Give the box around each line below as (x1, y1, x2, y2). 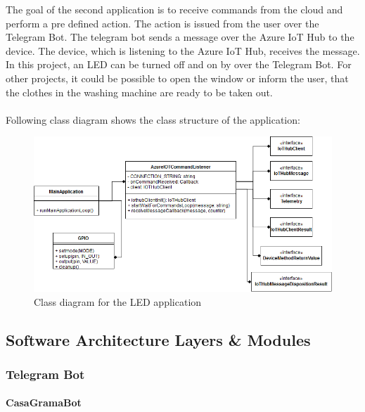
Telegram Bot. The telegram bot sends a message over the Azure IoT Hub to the (6, 30, 354, 44)
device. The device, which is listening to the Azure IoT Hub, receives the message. (6, 43, 360, 58)
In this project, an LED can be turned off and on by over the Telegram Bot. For (6, 57, 352, 72)
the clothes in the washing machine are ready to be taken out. (6, 84, 273, 99)
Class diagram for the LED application (34, 294, 202, 309)
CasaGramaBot (6, 395, 82, 410)
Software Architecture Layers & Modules (6, 328, 311, 350)
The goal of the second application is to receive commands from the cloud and (6, 2, 343, 16)
